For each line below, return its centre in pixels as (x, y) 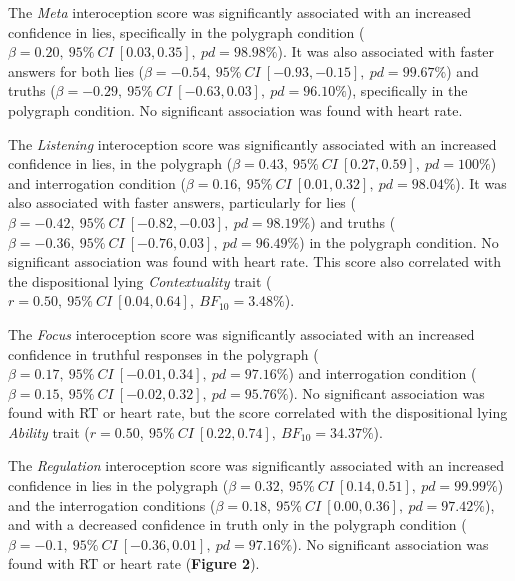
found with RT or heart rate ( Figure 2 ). (134, 563)
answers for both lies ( (76, 70)
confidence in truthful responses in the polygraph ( (163, 353)
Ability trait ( (49, 431)
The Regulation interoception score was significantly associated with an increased (256, 465)
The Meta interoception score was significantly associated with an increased (240, 12)
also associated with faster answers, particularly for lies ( (182, 202)
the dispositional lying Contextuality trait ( (140, 280)
